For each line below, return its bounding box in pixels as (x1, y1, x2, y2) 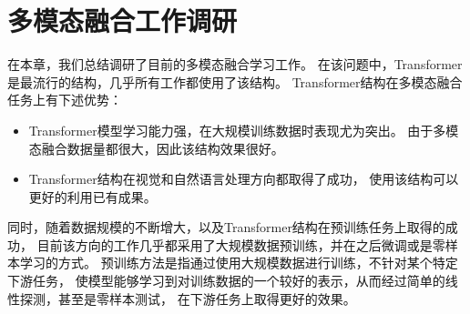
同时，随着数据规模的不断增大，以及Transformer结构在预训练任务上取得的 (7, 218, 445, 237)
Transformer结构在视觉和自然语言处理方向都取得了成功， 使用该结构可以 (28, 169, 459, 188)
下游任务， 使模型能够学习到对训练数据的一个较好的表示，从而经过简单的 (7, 271, 445, 290)
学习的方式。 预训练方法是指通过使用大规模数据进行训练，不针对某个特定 (19, 253, 458, 272)
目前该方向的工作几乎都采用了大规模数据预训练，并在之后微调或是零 (36, 235, 445, 254)
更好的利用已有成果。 (28, 187, 157, 206)
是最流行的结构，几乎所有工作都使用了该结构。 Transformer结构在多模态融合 (7, 72, 463, 91)
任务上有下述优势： (7, 90, 122, 109)
